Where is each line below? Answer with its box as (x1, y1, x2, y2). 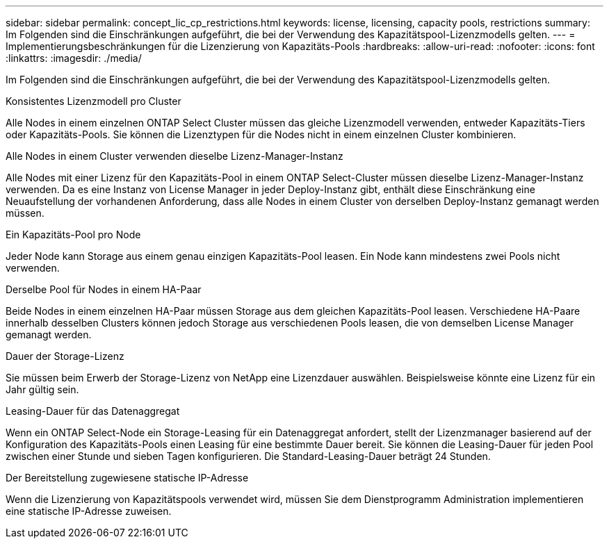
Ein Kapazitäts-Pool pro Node (6, 229, 141, 240)
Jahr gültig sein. (6, 384, 79, 395)
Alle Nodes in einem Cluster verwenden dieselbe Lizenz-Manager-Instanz (6, 150, 343, 162)
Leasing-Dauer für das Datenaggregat (6, 405, 180, 417)
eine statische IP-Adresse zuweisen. (6, 505, 172, 517)
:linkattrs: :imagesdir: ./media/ (6, 52, 142, 64)
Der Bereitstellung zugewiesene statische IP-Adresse (6, 472, 249, 484)
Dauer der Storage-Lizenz (6, 350, 124, 362)
